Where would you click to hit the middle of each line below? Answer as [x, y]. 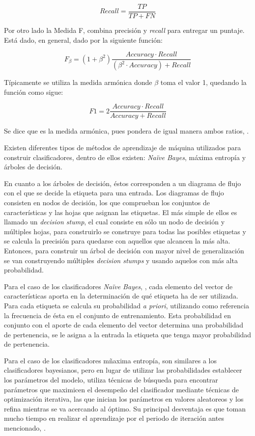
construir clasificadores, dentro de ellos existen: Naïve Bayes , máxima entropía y [125, 157]
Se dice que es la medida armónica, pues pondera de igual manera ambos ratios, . [127, 131]
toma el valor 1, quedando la [203, 82]
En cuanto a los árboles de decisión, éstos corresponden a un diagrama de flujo [123, 183]
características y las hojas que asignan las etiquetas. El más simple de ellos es [121, 212]
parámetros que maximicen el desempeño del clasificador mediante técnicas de [121, 389]
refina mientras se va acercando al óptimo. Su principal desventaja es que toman [125, 408]
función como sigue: [34, 92]
